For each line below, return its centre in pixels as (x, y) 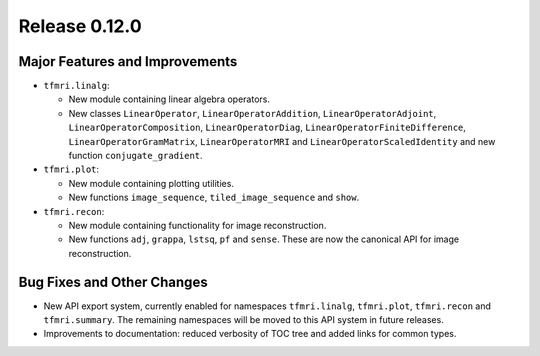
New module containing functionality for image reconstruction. (197, 225)
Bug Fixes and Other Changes (113, 281)
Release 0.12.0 (80, 26)
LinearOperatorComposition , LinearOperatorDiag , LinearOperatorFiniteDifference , (267, 127)
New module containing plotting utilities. (151, 183)
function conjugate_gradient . (136, 156)
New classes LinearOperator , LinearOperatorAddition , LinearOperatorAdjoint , (252, 113)
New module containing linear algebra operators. (169, 99)
